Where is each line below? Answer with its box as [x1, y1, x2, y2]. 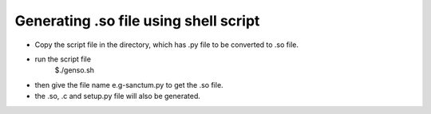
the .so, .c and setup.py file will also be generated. [34, 92, 201, 101]
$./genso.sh [54, 65, 95, 75]
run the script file [34, 54, 92, 64]
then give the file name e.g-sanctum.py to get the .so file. [34, 80, 223, 89]
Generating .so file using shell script [14, 12, 260, 29]
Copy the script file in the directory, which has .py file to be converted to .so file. [34, 40, 299, 49]
